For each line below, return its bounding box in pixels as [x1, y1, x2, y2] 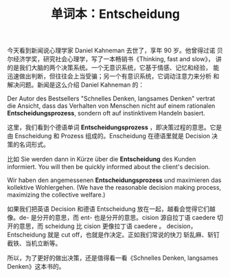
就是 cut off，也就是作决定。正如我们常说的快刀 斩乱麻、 [47, 231, 208, 239]
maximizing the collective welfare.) [7, 190, 106, 199]
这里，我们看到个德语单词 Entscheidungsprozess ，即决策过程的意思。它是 [7, 123, 222, 131]
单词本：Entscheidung [50, 6, 181, 22]
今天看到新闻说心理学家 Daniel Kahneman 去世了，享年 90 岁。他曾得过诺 [7, 46, 216, 55]
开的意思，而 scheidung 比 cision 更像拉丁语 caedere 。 [7, 222, 165, 230]
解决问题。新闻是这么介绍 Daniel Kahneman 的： [7, 80, 145, 89]
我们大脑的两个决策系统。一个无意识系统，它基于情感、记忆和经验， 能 [19, 63, 220, 72]
